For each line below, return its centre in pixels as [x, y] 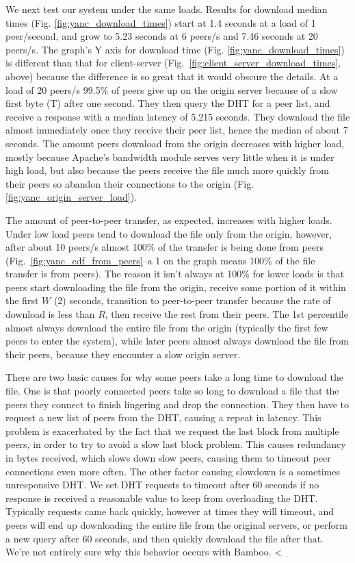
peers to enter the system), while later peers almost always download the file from [177, 341]
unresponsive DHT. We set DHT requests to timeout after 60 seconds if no [162, 485]
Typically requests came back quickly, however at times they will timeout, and [170, 511]
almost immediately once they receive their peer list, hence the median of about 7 [177, 130]
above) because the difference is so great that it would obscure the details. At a [172, 76]
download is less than [50, 314]
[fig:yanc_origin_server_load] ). [71, 197]
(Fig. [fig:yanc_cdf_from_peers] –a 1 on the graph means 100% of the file [160, 260]
